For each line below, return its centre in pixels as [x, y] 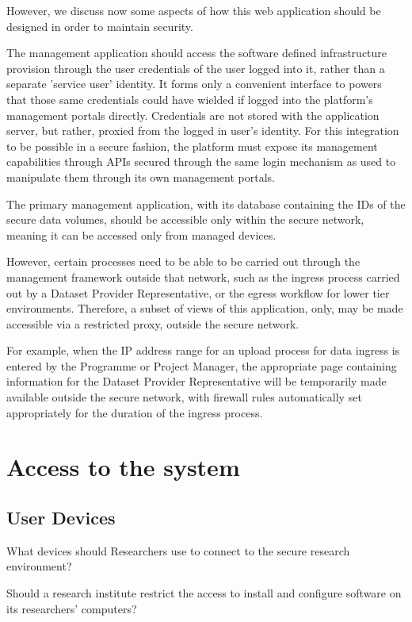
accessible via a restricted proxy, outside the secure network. [153, 323]
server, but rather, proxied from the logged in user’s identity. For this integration [203, 131]
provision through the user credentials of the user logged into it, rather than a [196, 68]
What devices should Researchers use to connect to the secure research [178, 550]
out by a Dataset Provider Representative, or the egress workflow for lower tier [198, 292]
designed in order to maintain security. [100, 26]
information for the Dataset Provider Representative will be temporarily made [196, 381]
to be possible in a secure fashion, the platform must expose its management [192, 146]
